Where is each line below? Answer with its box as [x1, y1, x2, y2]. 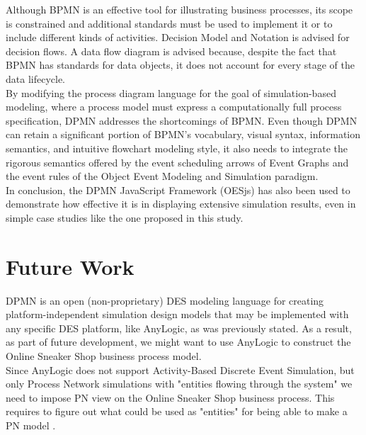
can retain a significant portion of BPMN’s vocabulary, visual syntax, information [6, 127, 361, 142]
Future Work [6, 252, 135, 281]
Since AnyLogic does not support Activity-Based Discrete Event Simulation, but [6, 362, 355, 377]
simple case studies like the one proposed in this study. [6, 210, 244, 225]
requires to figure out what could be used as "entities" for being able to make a [6, 404, 348, 419]
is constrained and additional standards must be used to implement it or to [6, 16, 333, 30]
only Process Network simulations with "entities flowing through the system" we [6, 376, 353, 391]
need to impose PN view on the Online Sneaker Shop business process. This [6, 390, 335, 405]
